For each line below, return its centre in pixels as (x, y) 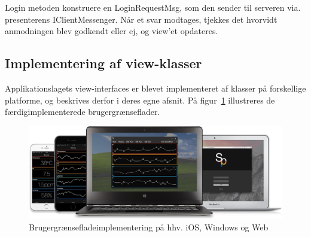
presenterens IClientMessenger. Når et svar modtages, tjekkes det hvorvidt (141, 19)
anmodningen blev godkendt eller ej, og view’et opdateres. (112, 31)
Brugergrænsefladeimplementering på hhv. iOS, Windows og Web (149, 227)
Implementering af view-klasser (103, 63)
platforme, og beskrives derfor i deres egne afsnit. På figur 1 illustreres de (140, 100)
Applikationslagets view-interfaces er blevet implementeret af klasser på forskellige (155, 88)
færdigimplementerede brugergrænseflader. (83, 112)
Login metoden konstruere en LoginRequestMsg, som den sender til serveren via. (153, 7)
